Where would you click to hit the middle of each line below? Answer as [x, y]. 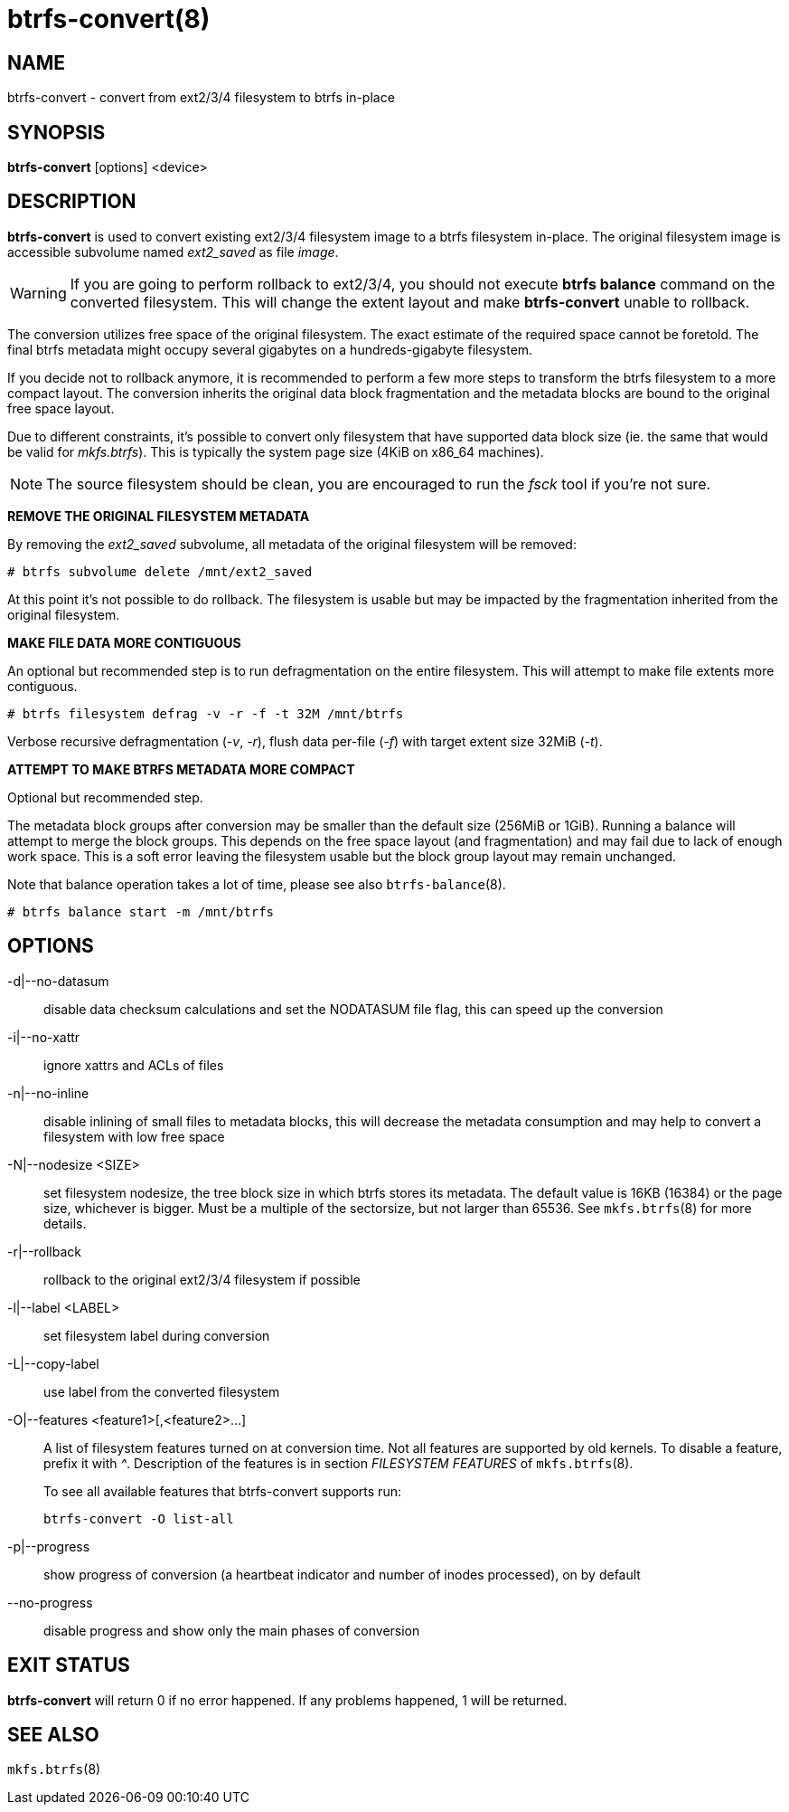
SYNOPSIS [56, 132]
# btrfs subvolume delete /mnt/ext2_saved [160, 571]
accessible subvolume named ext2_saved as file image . [173, 251]
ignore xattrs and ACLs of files [134, 1065]
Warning [38, 293]
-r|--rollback [44, 1251]
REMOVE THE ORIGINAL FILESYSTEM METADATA [159, 516]
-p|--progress [49, 1546]
